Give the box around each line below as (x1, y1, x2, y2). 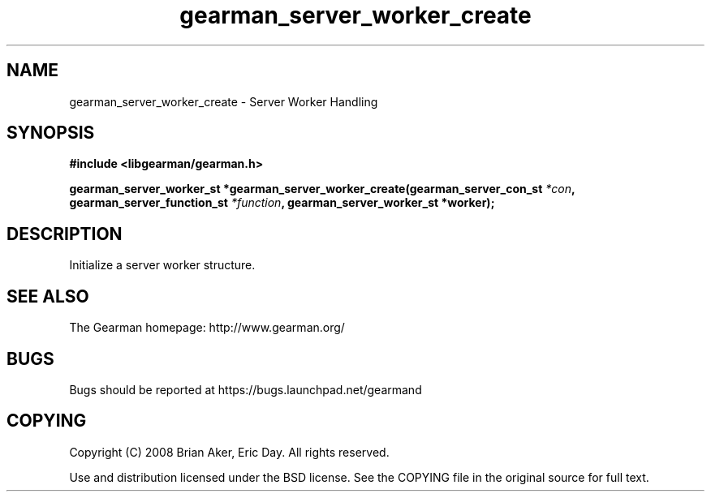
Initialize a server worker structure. (69, 258, 256, 273)
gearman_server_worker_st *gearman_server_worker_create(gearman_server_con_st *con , (69, 182, 575, 196)
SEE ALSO (6, 285, 89, 307)
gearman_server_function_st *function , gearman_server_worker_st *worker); (69, 195, 495, 210)
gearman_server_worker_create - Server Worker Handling (69, 94, 378, 109)
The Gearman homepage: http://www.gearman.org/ (69, 320, 345, 335)
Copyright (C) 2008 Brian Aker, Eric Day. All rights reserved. (69, 444, 390, 459)
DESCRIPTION (6, 223, 123, 244)
